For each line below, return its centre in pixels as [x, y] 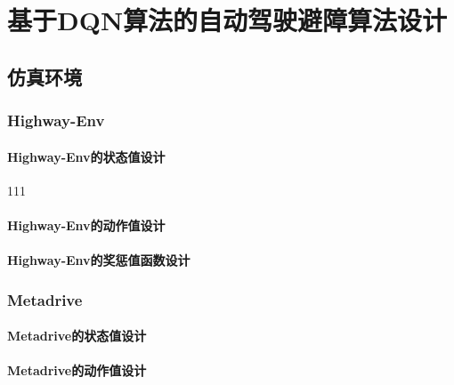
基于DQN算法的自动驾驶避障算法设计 [227, 20]
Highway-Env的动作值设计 [86, 225]
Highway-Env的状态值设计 [86, 156]
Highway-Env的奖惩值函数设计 [99, 260]
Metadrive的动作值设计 [77, 370]
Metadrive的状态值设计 [77, 336]
